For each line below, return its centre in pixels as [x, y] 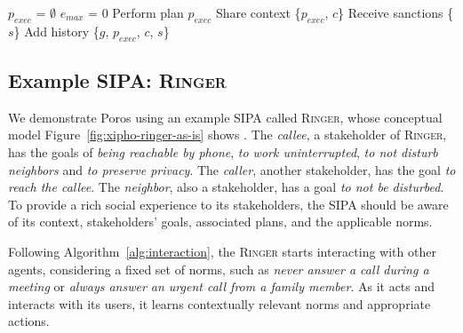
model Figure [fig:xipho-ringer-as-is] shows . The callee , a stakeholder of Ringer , [228, 135]
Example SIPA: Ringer [117, 79]
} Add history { [56, 31]
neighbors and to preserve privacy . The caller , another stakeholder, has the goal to [232, 169]
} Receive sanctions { [396, 12]
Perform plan [148, 12]
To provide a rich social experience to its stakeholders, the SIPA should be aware [228, 204]
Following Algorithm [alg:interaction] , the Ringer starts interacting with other [222, 251]
